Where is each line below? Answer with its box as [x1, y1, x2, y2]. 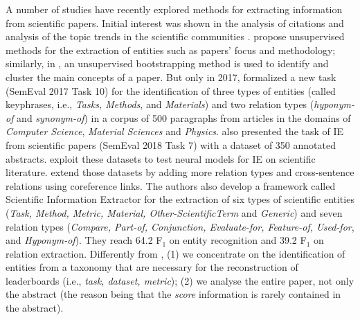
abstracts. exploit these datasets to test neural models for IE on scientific [6, 151, 316, 166]
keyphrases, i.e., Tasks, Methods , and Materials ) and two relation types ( [6, 97, 314, 112]
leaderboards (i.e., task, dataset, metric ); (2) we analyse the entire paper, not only [6, 273, 354, 287]
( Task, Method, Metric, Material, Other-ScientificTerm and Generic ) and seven [6, 205, 343, 220]
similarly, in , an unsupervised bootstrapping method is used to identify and [6, 56, 329, 71]
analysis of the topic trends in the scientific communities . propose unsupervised [6, 29, 345, 44]
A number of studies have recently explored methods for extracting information [6, 2, 343, 16]
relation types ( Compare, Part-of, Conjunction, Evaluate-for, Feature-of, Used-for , [6, 219, 354, 233]
